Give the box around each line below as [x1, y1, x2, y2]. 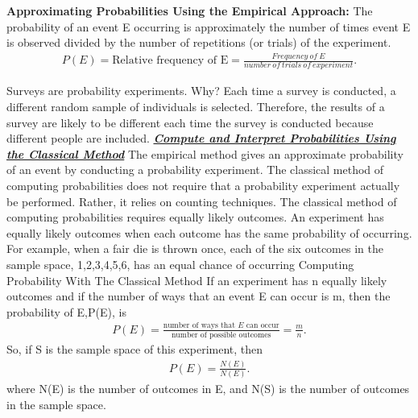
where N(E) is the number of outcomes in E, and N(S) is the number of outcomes [6, 380, 410, 397]
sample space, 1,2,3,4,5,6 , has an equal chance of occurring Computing [6, 255, 354, 272]
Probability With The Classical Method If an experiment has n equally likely [6, 271, 387, 288]
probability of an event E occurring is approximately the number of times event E [6, 18, 411, 35]
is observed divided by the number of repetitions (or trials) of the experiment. [6, 34, 391, 51]
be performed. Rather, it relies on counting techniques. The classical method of [6, 192, 397, 209]
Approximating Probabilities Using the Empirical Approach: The [6, 2, 373, 19]
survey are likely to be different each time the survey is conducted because [6, 114, 374, 130]
